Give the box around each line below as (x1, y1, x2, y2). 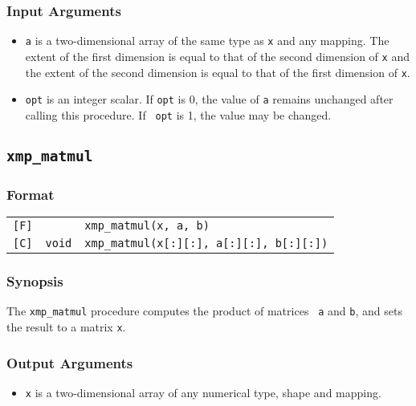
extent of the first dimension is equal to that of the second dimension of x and (25, 47, 410, 64)
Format (6, 184, 55, 204)
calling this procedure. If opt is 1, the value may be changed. (25, 106, 332, 123)
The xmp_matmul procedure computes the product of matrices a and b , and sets (6, 302, 402, 319)
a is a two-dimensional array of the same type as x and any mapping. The (25, 32, 389, 49)
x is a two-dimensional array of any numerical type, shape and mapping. (25, 384, 381, 400)
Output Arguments (6, 352, 133, 372)
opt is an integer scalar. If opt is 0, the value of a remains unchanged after (25, 91, 394, 108)
